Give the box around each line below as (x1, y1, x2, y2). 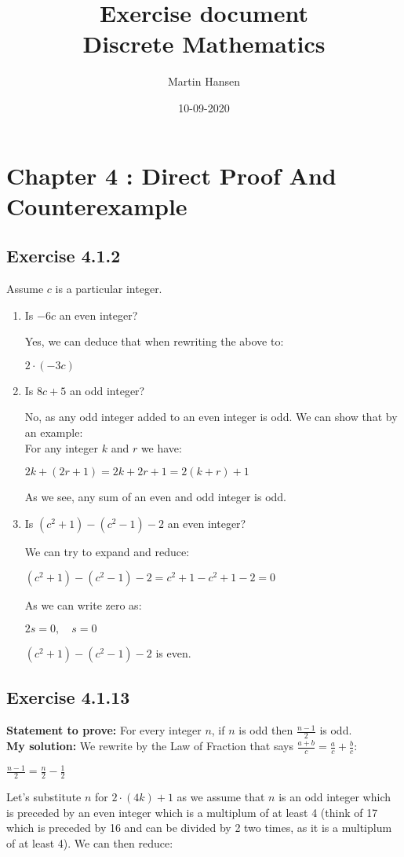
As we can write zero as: (24, 597, 142, 613)
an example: (24, 424, 83, 441)
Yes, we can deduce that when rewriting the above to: (24, 333, 284, 350)
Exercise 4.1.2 (6, 244, 121, 268)
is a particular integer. (55, 280, 162, 297)
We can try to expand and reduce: (24, 543, 190, 559)
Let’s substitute (6, 789, 82, 805)
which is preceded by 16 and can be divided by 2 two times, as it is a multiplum (6, 819, 392, 836)
